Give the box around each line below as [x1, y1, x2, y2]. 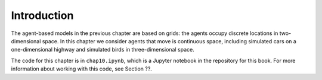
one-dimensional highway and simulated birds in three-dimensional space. [11, 46, 194, 53]
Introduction [11, 9, 74, 22]
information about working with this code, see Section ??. [11, 65, 152, 72]
